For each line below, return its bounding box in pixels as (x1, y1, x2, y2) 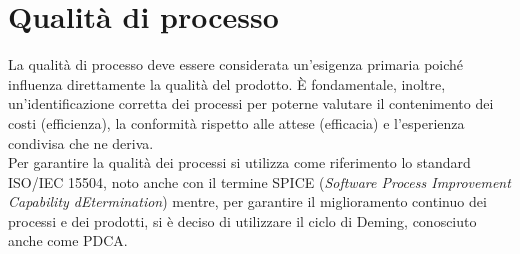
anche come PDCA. (8, 230, 128, 251)
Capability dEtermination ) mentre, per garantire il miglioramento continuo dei (8, 191, 487, 212)
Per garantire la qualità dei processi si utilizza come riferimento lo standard (8, 152, 471, 173)
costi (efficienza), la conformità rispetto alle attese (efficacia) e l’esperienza (8, 112, 465, 133)
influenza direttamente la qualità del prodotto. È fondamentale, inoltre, (8, 73, 446, 94)
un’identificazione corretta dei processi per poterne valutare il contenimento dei (8, 93, 494, 114)
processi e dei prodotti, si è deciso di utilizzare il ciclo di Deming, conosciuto (8, 210, 477, 231)
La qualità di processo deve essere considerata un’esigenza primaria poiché (8, 54, 464, 75)
